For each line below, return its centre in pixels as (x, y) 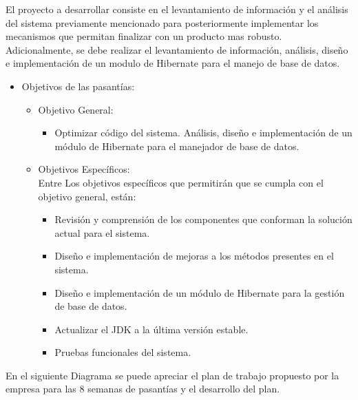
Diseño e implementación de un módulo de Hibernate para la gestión (200, 292)
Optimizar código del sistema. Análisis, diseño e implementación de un (203, 133)
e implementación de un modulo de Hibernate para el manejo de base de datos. (173, 63)
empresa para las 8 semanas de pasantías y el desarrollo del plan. (143, 389)
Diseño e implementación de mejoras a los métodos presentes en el (194, 256)
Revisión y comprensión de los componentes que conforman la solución (203, 219)
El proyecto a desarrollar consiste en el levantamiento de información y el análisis (177, 9)
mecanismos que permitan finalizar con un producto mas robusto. (144, 36)
